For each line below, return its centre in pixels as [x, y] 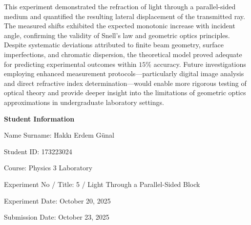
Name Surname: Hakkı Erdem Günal [59, 135]
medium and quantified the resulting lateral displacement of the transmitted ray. [125, 16]
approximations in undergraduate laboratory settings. [84, 102]
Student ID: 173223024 [38, 151]
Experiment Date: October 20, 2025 [57, 200]
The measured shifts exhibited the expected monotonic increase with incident [120, 26]
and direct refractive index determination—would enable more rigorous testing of [125, 83]
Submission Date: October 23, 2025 [57, 217]
